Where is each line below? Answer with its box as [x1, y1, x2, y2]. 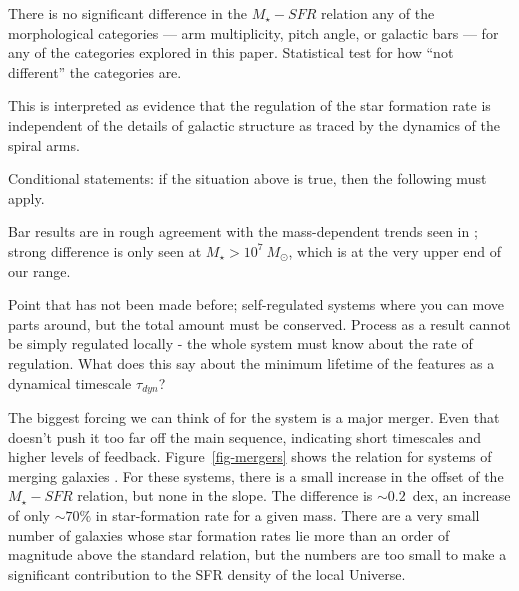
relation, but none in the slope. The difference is [77, 485, 373, 506]
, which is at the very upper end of [288, 240, 502, 261]
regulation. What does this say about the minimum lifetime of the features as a [8, 352, 495, 373]
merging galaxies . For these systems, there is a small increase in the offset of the [8, 465, 504, 486]
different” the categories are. [8, 61, 182, 82]
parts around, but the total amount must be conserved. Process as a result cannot [8, 313, 511, 334]
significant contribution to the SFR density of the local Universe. [8, 563, 406, 584]
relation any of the [320, 3, 435, 23]
